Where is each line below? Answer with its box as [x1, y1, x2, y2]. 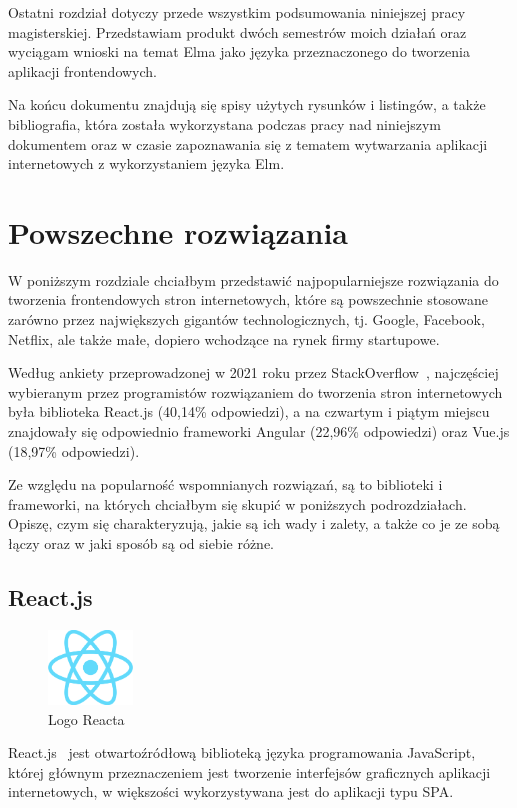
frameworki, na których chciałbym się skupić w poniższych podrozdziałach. [8, 493, 467, 514]
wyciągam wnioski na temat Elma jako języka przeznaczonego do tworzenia [8, 41, 470, 62]
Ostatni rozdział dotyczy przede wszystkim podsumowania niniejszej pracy [8, 2, 466, 22]
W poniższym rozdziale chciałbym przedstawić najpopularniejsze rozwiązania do [8, 269, 499, 290]
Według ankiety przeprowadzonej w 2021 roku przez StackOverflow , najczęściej [8, 362, 499, 383]
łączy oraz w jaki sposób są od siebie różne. [8, 533, 274, 553]
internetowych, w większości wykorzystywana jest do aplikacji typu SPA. [8, 781, 454, 802]
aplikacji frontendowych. [8, 60, 158, 81]
